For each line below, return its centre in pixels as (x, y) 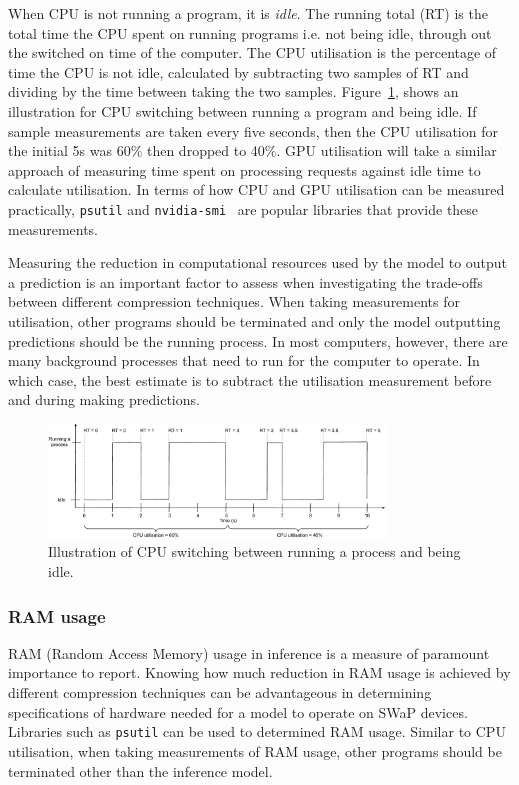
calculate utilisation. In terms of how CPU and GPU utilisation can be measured (256, 189)
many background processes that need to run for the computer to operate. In (244, 360)
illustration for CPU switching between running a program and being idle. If (242, 110)
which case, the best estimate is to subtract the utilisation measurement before (250, 379)
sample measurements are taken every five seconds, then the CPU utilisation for (253, 130)
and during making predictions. (104, 399)
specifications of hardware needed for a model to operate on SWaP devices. (238, 711)
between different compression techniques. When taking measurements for (234, 301)
